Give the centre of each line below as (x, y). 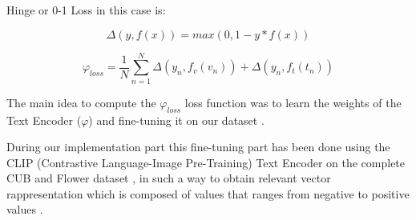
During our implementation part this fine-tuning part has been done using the (198, 147)
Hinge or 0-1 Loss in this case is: (86, 10)
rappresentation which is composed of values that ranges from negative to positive (208, 193)
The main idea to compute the (81, 102)
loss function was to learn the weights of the (293, 102)
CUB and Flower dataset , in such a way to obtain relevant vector (169, 178)
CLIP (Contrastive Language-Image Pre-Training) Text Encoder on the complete (206, 162)
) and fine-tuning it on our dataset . (176, 120)
